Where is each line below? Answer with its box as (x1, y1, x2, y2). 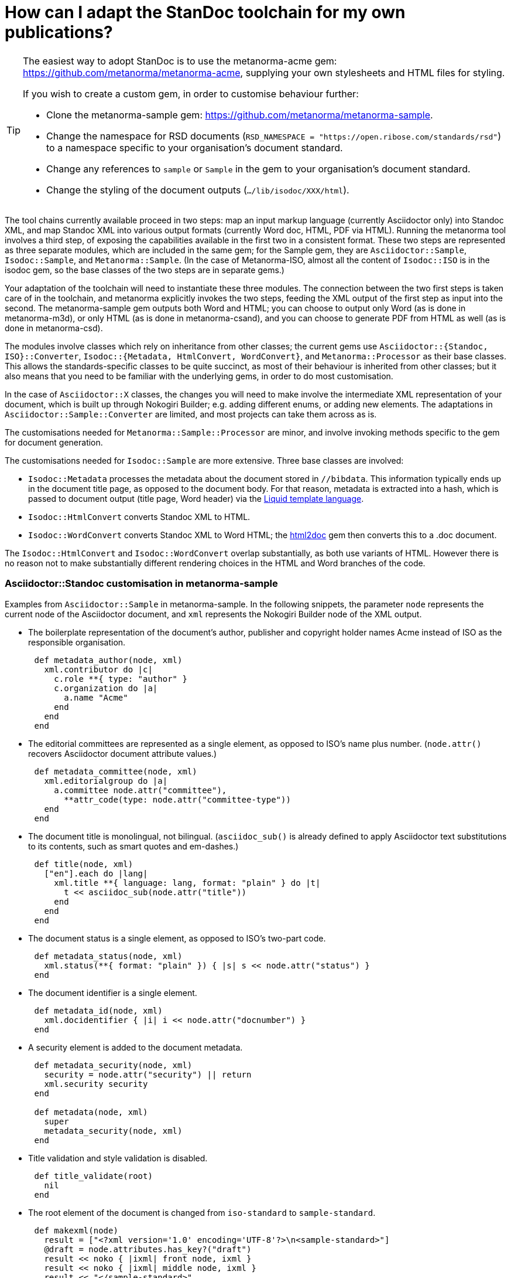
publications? (5, 22, 113, 42)
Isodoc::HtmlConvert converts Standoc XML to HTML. (28, 511, 251, 522)
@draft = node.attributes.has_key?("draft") (44, 1244, 252, 1254)
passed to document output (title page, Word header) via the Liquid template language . (28, 493, 364, 504)
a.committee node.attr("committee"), (54, 785, 227, 795)
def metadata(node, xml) (34, 1107, 148, 1117)
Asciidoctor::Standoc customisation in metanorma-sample (5, 577, 278, 590)
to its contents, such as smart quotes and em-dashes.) (28, 841, 239, 851)
